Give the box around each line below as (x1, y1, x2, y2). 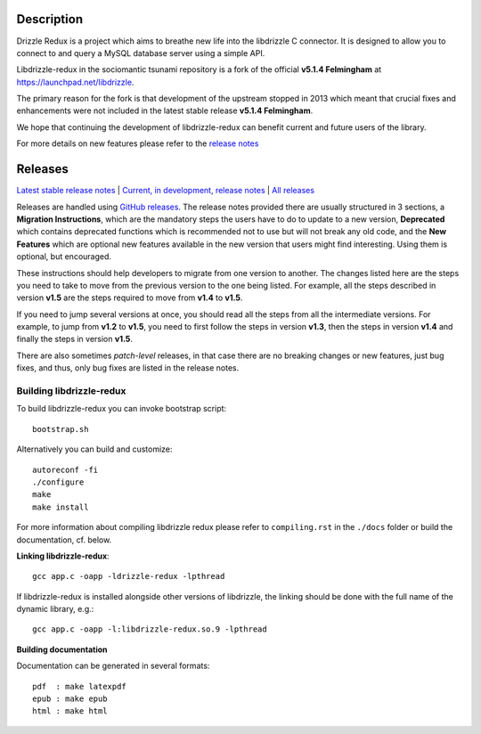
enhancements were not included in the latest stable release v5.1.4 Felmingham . (16, 105, 314, 116)
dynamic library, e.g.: (16, 604, 94, 615)
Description (16, 12, 84, 27)
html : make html (32, 706, 108, 716)
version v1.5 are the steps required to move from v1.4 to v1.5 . (16, 292, 243, 303)
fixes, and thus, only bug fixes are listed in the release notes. (16, 363, 240, 373)
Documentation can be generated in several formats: (16, 660, 210, 672)
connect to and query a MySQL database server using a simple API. (16, 47, 265, 58)
